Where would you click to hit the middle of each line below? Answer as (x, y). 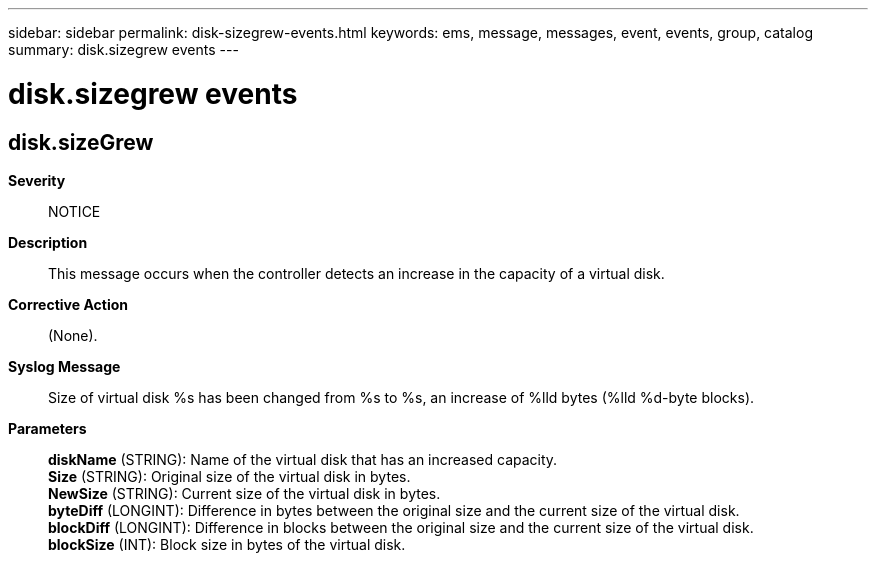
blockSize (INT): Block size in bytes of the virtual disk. (227, 544)
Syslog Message (64, 366)
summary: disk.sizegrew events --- (123, 49)
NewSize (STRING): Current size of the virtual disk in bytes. (244, 493)
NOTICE (74, 211)
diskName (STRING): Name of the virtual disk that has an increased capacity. (303, 459)
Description (48, 242)
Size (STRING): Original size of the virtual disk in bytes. (229, 476)
